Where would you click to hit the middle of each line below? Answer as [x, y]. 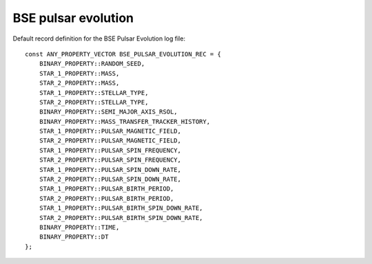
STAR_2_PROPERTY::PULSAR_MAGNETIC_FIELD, [110, 141]
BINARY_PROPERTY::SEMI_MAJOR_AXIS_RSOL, [108, 112]
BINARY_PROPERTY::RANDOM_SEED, [92, 64]
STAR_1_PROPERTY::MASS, [79, 73]
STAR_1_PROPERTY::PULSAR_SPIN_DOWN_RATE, [110, 169]
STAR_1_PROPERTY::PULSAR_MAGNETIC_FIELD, [110, 131]
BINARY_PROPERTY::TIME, [79, 227]
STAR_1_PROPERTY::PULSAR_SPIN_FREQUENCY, [110, 150]
